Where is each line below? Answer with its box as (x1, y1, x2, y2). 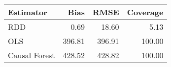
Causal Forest (8, 49, 55, 61)
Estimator (8, 6, 47, 18)
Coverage (127, 6, 164, 18)
